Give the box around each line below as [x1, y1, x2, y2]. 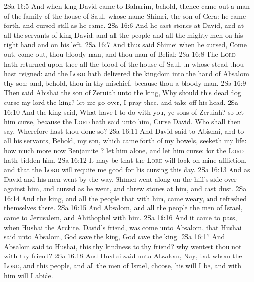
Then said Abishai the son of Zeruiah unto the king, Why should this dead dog [4, 87, 241, 98]
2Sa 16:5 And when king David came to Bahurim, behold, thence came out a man [4, 1, 250, 11]
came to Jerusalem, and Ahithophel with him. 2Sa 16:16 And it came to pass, [4, 212, 237, 223]
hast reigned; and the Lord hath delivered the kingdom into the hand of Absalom [4, 68, 249, 78]
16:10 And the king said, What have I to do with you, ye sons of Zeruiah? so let [4, 106, 244, 117]
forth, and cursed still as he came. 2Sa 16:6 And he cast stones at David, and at [4, 20, 244, 30]
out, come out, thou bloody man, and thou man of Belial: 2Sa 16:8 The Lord [4, 49, 236, 59]
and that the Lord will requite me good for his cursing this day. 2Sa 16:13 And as [4, 164, 250, 175]
